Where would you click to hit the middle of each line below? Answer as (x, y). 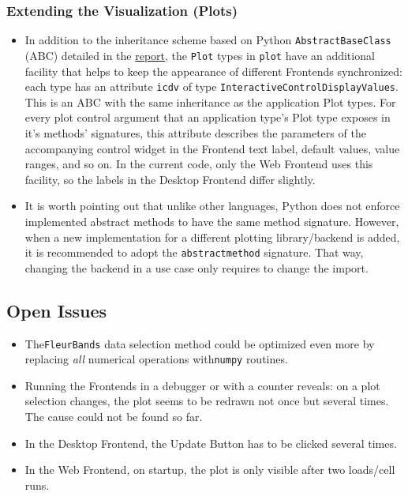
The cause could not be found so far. (114, 417)
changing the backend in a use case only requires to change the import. (197, 267)
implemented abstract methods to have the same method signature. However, (212, 221)
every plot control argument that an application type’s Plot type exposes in (208, 117)
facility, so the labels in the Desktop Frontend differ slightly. (170, 179)
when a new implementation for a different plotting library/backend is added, (212, 237)
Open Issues (57, 310)
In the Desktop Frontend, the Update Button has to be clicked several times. (211, 443)
